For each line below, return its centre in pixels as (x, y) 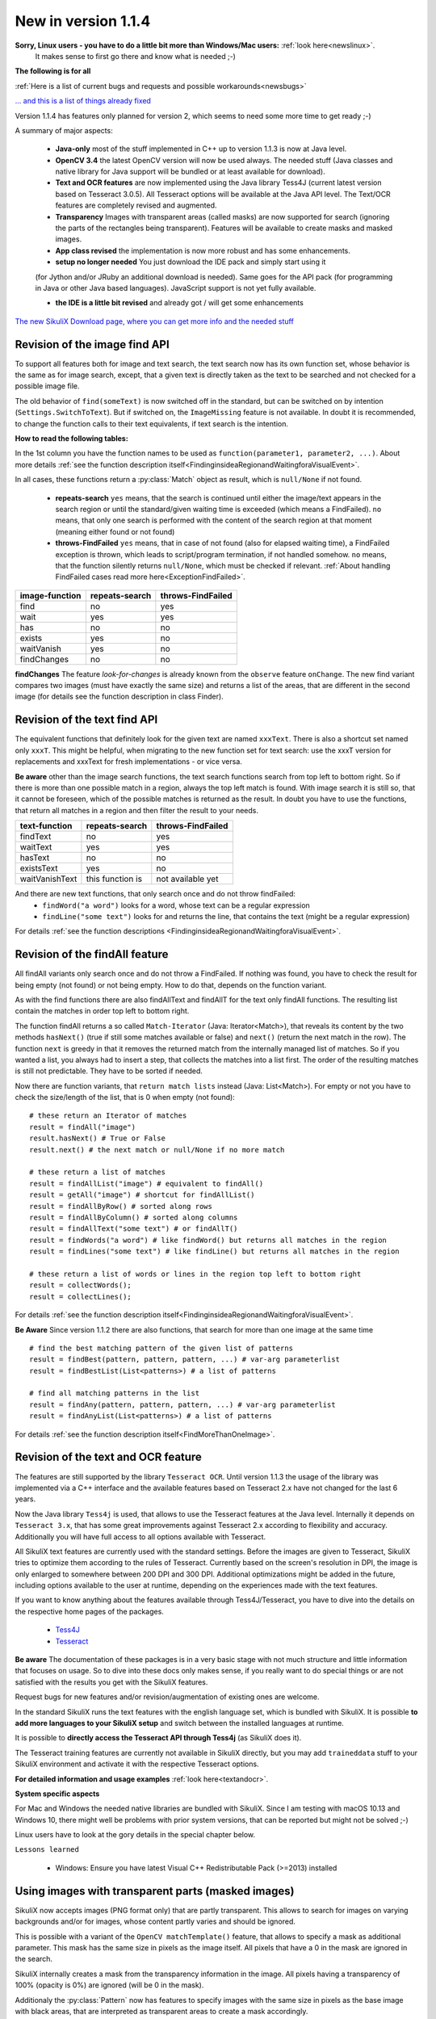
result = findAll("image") (83, 1127)
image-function (50, 595)
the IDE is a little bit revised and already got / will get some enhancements (180, 303)
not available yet (187, 879)
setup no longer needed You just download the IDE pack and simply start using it (191, 262)
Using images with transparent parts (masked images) (155, 1891)
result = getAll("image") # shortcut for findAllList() (142, 1195)
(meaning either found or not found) (115, 531)
